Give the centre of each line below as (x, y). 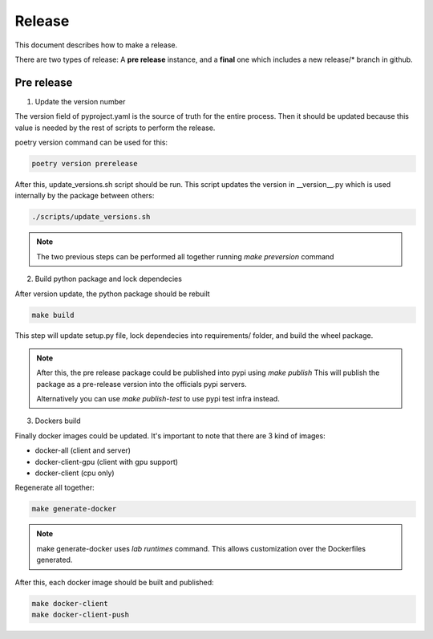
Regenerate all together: (55, 488)
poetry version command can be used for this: (91, 142)
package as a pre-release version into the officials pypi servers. (142, 384)
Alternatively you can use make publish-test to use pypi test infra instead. (158, 399)
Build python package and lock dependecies (108, 279)
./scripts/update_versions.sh (91, 217)
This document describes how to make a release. (96, 45)
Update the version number (80, 101)
